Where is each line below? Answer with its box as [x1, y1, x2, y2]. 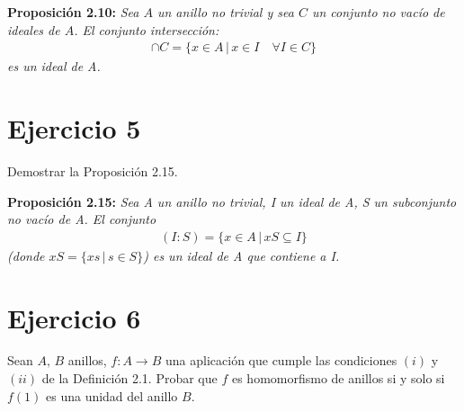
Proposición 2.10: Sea [7, 3, 139, 21]
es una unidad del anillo [46, 386, 178, 405]
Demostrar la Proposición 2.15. [7, 161, 178, 180]
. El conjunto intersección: [74, 20, 219, 39]
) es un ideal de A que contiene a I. [143, 246, 340, 264]
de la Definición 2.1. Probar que [41, 369, 218, 388]
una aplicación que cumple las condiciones [165, 351, 397, 370]
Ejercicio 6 [7, 299, 141, 336]
